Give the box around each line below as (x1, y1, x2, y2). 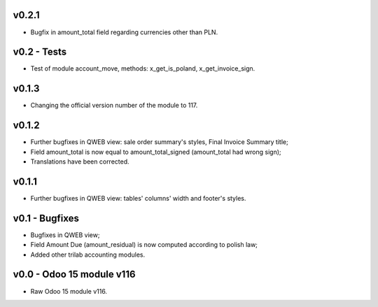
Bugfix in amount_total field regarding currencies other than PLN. (30, 28, 218, 36)
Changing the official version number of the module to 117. (30, 101, 198, 110)
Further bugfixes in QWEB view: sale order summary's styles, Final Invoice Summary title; (30, 138, 288, 146)
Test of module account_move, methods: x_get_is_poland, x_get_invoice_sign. (30, 64, 255, 73)
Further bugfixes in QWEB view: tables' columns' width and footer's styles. (30, 194, 246, 202)
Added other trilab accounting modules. (30, 250, 146, 259)
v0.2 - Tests (13, 46, 67, 58)
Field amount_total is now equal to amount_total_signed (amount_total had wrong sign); (30, 148, 281, 156)
